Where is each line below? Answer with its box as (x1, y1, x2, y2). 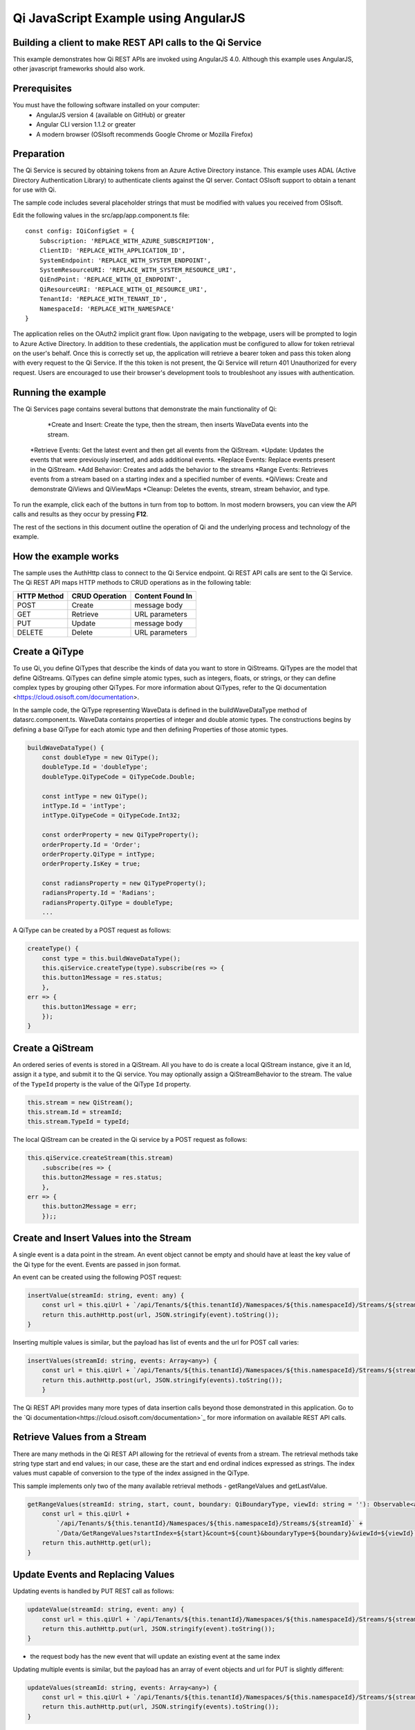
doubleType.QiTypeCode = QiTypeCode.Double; (41, 772, 196, 781)
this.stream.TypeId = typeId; (27, 1118, 130, 1126)
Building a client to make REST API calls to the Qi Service (12, 37, 262, 48)
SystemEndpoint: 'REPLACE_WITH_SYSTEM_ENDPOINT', (39, 256, 211, 264)
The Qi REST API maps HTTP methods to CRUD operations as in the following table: (12, 579, 252, 587)
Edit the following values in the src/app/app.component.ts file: (12, 211, 190, 219)
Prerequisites (12, 83, 72, 95)
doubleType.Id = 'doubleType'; (41, 763, 148, 771)
